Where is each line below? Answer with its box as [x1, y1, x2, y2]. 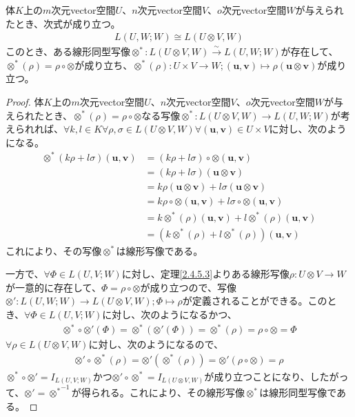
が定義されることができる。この [182, 293, 327, 308]
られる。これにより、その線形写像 [90, 385, 245, 400]
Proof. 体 [6, 95, 44, 108]
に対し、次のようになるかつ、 [102, 307, 237, 321]
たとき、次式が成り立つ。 [6, 16, 121, 30]
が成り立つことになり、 [204, 369, 310, 383]
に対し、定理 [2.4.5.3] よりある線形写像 [121, 266, 290, 281]
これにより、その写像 [6, 243, 102, 258]
